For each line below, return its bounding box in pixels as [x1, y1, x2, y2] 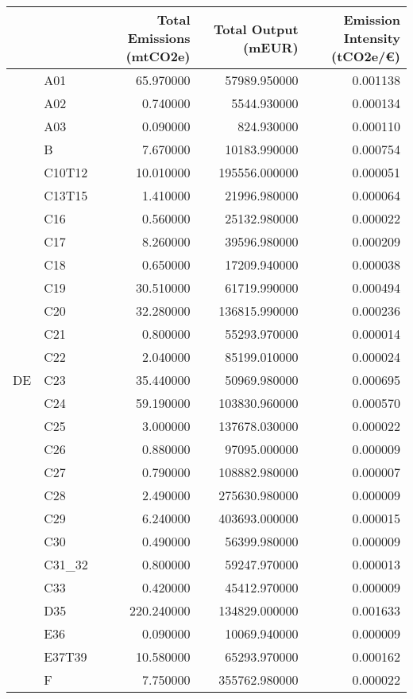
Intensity [343, 29, 400, 47]
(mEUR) [242, 37, 299, 56]
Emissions [127, 29, 191, 47]
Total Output [213, 19, 299, 38]
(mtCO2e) [125, 47, 191, 65]
